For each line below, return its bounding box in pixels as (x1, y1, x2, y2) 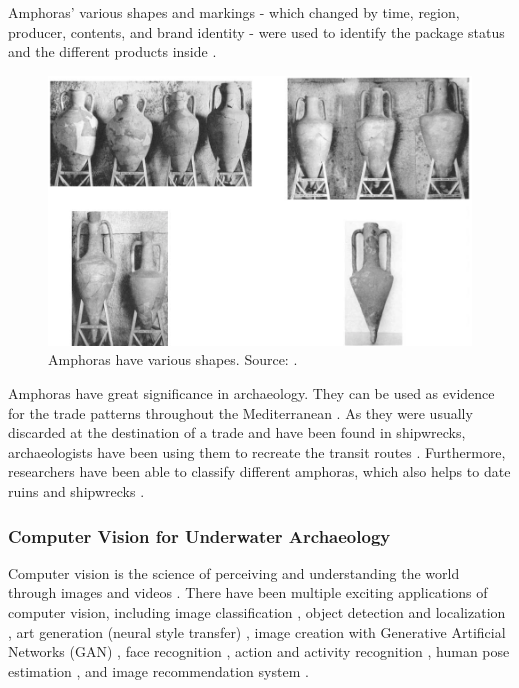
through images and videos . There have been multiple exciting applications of (8, 582, 488, 603)
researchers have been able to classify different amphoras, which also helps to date (8, 461, 511, 482)
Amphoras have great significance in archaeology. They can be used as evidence (8, 383, 495, 404)
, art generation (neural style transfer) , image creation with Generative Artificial (8, 621, 506, 642)
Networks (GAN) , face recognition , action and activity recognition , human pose (8, 641, 510, 662)
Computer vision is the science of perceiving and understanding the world (8, 562, 460, 583)
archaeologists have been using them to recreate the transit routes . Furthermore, (8, 441, 506, 462)
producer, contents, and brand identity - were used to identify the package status (8, 21, 505, 42)
